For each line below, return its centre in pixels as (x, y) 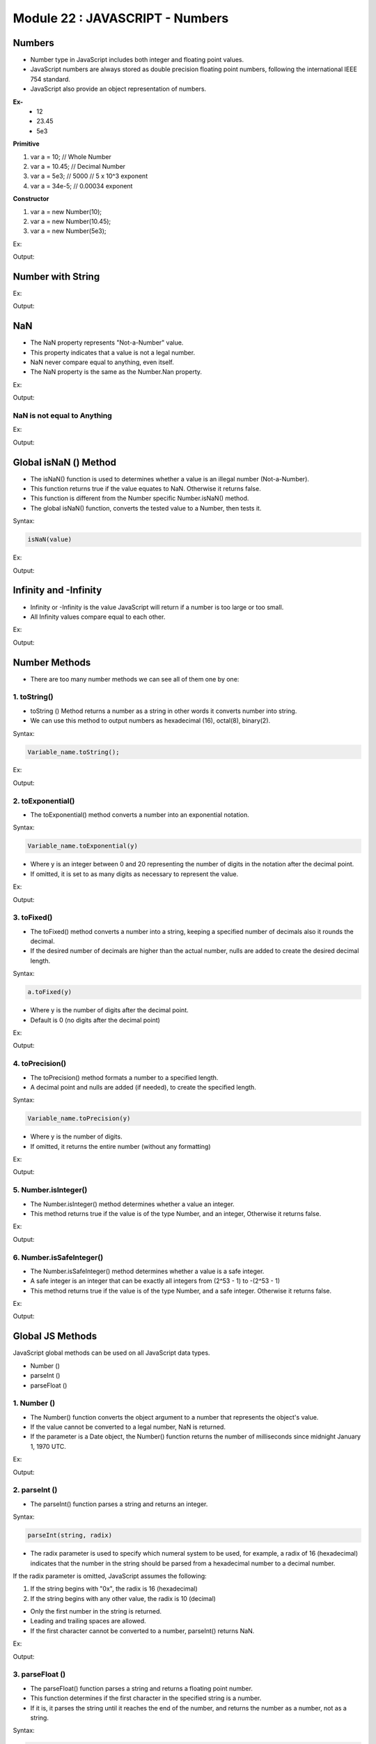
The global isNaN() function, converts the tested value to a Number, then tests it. (146, 508)
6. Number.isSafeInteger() (58, 1257)
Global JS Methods (55, 1336)
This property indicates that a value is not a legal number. (112, 352)
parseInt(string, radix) (70, 1535)
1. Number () (34, 1404)
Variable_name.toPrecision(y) (79, 1119)
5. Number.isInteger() (50, 1190)
